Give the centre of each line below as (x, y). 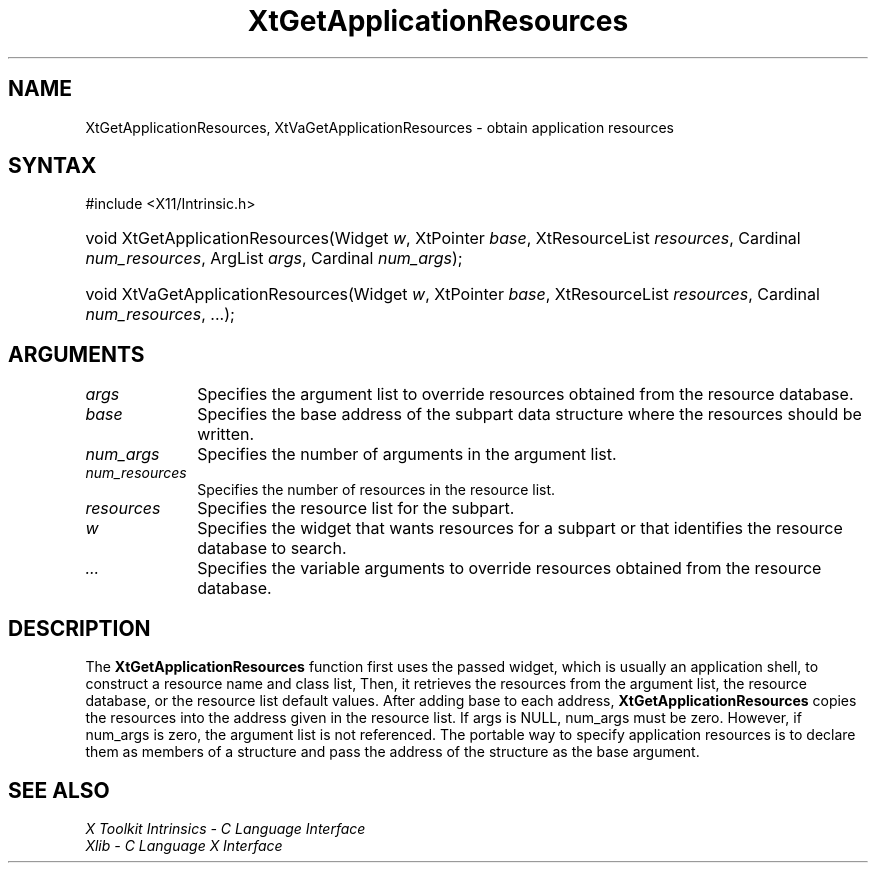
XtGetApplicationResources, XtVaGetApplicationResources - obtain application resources (379, 127)
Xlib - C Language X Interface (184, 845)
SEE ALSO (59, 790)
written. (226, 434)
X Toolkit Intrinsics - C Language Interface (225, 828)
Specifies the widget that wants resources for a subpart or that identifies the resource (520, 528)
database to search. (272, 548)
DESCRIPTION (79, 628)
